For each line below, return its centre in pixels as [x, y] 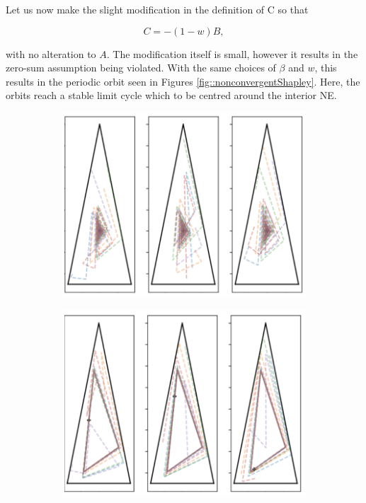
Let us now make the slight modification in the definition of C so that [157, 9]
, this [326, 68]
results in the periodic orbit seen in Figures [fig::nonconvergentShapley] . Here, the [183, 81]
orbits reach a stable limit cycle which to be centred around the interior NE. [171, 95]
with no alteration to [51, 53]
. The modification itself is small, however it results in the [232, 53]
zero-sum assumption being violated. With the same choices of [141, 68]
